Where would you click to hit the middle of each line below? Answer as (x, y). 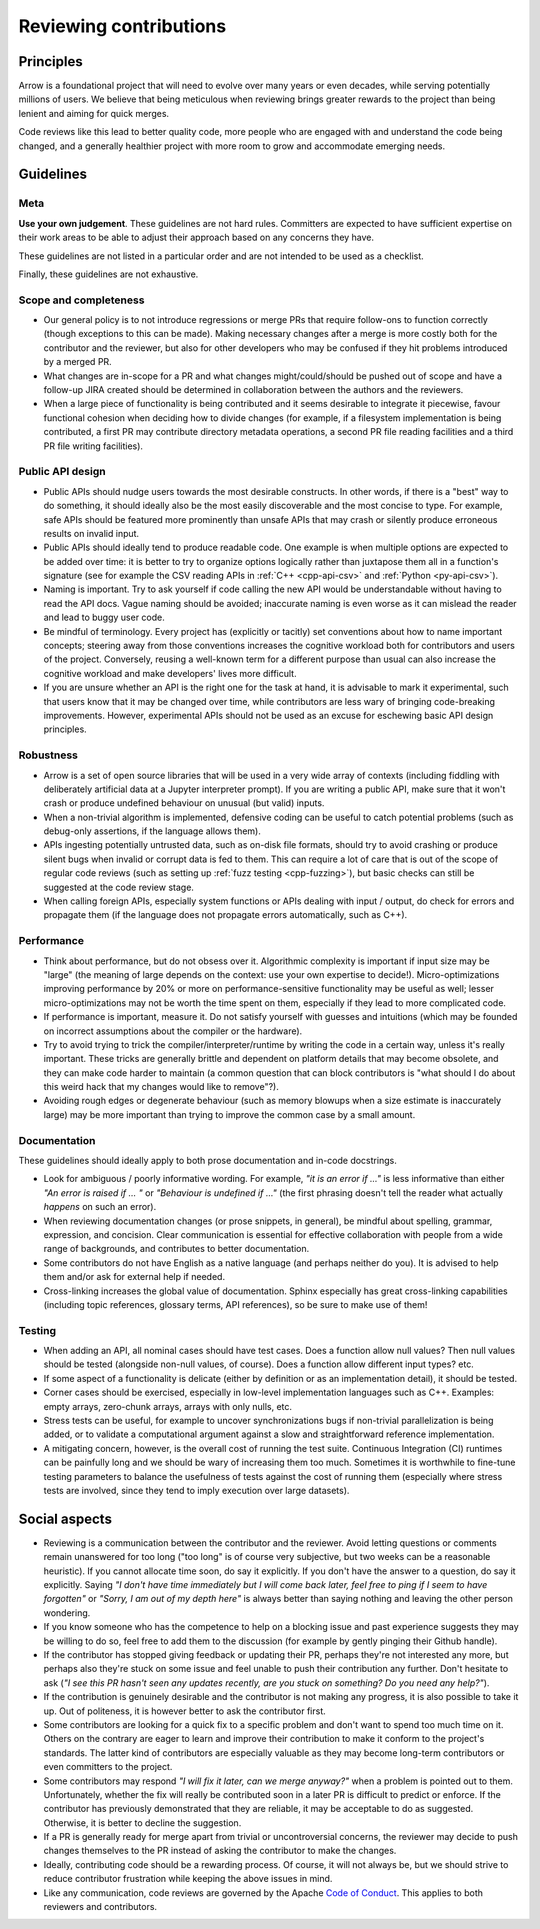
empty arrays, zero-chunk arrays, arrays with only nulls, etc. (168, 1406)
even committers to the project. (108, 1767)
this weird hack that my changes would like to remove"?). (161, 1087)
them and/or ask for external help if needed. (134, 1277)
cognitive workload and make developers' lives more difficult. (170, 673)
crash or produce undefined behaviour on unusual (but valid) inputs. (184, 803)
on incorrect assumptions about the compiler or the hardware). (173, 1031)
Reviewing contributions (122, 26)
